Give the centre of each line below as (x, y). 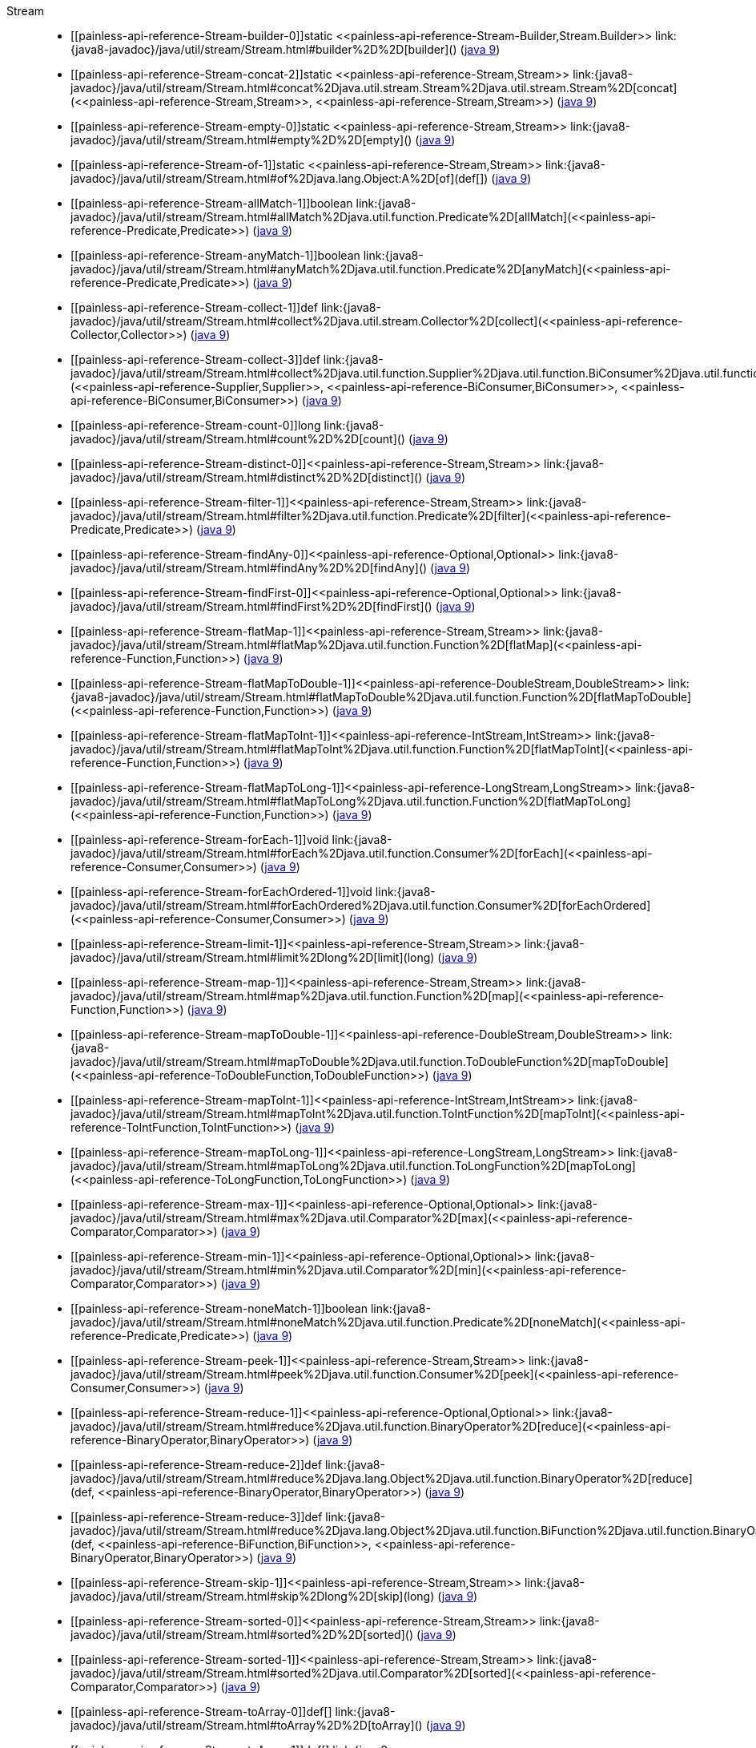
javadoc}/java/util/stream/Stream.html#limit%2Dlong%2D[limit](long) (253, 957)
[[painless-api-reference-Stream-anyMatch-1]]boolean (215, 255)
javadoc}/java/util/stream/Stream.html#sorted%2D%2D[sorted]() (242, 1635)
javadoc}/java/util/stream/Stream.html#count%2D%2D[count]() (238, 439)
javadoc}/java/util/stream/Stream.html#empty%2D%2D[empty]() (241, 140)
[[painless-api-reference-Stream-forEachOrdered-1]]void (221, 892)
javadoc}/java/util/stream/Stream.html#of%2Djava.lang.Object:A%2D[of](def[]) (279, 178)
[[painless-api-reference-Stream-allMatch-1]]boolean (212, 203)
